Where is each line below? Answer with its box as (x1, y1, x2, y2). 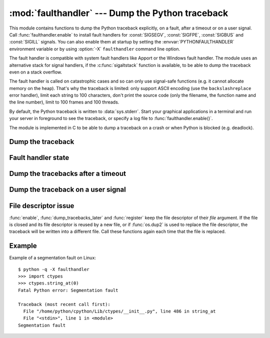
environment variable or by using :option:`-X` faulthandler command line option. (9, 45, 180, 52)
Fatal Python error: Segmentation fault (18, 287, 118, 293)
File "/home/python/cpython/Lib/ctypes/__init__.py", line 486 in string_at (23, 308, 216, 314)
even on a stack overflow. (9, 69, 62, 75)
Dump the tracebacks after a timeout (9, 169, 126, 178)
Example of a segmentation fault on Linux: (9, 255, 96, 261)
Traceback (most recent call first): (18, 301, 111, 307)
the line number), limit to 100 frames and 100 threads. (9, 99, 119, 105)
